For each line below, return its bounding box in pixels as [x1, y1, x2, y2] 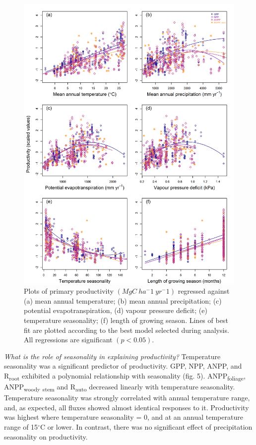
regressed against [178, 286, 230, 296]
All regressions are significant [24, 334, 113, 345]
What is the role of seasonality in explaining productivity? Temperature [4, 351, 221, 361]
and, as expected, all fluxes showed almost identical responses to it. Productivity [4, 402, 249, 412]
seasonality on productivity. [4, 431, 88, 442]
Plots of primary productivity [24, 286, 114, 296]
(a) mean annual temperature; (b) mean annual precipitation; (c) [24, 295, 222, 306]
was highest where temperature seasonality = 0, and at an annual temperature [4, 412, 243, 422]
